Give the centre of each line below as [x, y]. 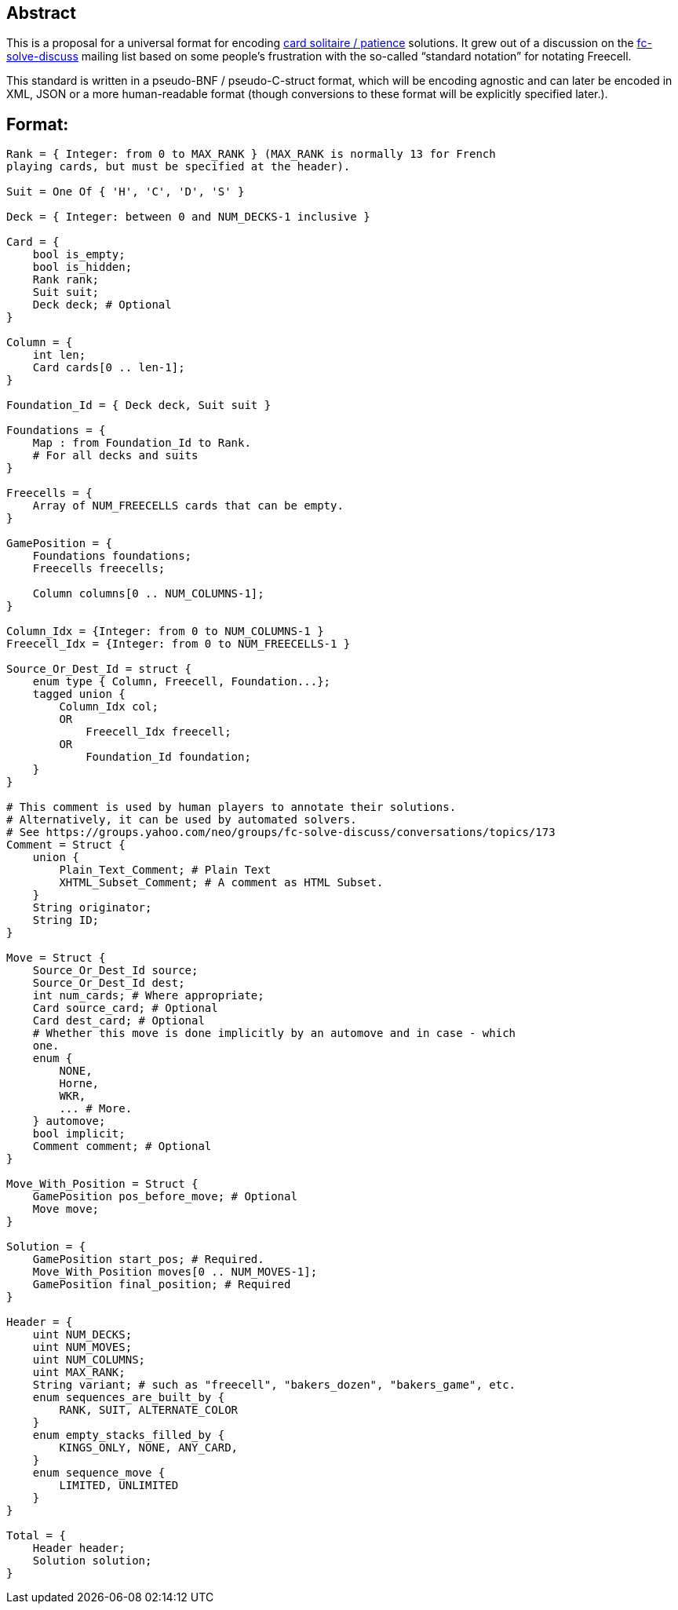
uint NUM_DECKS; [82, 1335]
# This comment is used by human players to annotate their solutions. [231, 807]
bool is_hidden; [82, 267]
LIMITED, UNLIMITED [119, 1486]
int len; [59, 355]
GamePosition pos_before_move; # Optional [165, 1197]
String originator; [92, 908]
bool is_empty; [79, 255]
